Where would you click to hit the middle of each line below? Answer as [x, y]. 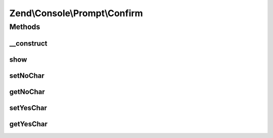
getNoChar [27, 92]
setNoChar [27, 76]
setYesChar [28, 108]
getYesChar [28, 124]
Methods [25, 27]
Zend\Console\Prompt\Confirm [76, 13]
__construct [28, 43]
